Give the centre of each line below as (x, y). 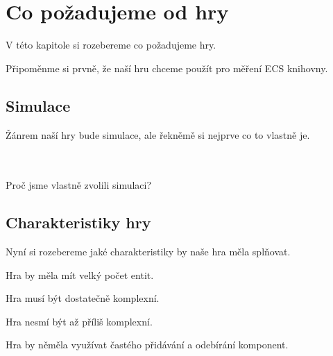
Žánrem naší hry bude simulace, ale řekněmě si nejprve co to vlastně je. (158, 134)
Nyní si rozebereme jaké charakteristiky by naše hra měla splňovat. (148, 252)
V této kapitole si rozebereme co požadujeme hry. (111, 45)
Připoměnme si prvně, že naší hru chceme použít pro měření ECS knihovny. (167, 68)
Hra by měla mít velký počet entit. (80, 274)
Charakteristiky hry (78, 222)
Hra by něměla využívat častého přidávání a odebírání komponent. (147, 345)
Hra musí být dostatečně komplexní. (83, 298)
